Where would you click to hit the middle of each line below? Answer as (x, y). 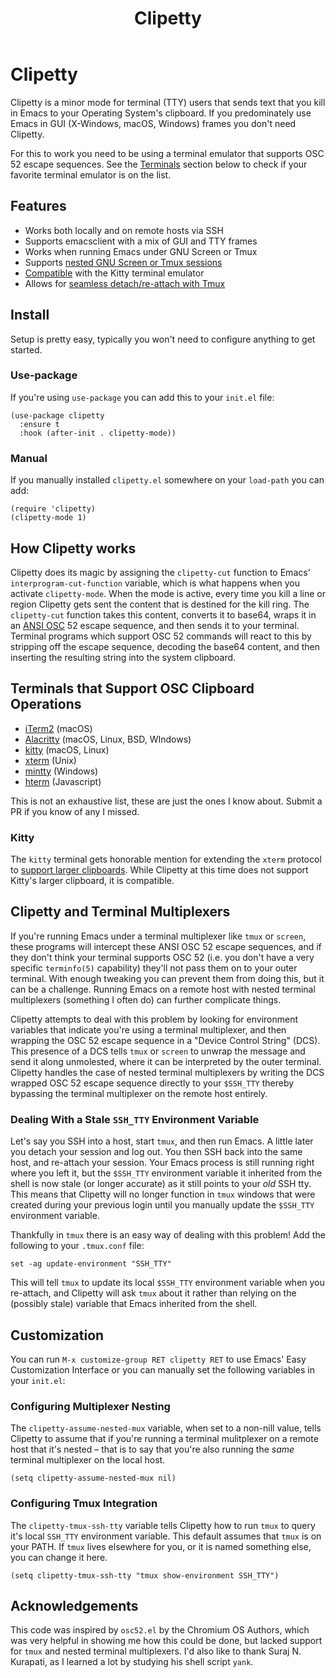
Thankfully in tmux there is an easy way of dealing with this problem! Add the (168, 1235)
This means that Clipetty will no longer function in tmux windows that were (163, 1194)
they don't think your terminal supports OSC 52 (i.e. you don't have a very (162, 957)
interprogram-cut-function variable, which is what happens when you (155, 583)
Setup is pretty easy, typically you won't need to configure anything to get (163, 339)
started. (26, 349)
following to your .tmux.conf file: (77, 1246)
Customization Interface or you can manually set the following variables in (162, 1370)
